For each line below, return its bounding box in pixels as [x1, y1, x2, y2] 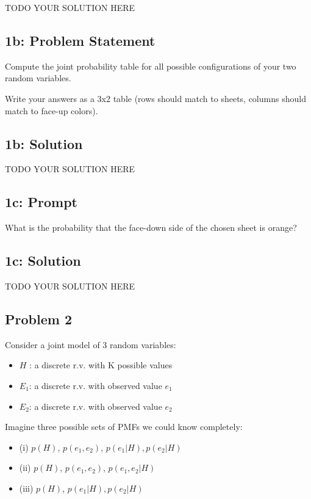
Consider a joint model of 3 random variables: [5, 338, 176, 351]
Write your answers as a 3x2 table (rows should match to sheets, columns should [5, 92, 306, 104]
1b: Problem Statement [5, 31, 155, 49]
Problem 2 [5, 309, 72, 328]
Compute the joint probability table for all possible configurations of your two [5, 59, 296, 72]
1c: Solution [5, 251, 81, 270]
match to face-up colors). [5, 104, 98, 117]
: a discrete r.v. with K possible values [29, 359, 173, 371]
